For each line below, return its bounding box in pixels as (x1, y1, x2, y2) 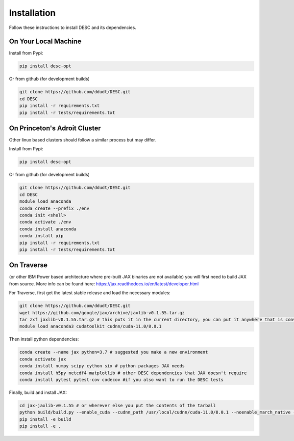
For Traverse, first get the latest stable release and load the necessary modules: (9, 290, 171, 296)
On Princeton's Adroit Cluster (9, 124, 101, 132)
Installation (9, 7, 56, 18)
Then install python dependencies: (9, 336, 79, 342)
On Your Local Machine (9, 37, 82, 46)
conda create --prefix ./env (19, 205, 90, 211)
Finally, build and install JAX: (9, 389, 67, 395)
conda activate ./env (19, 219, 72, 225)
